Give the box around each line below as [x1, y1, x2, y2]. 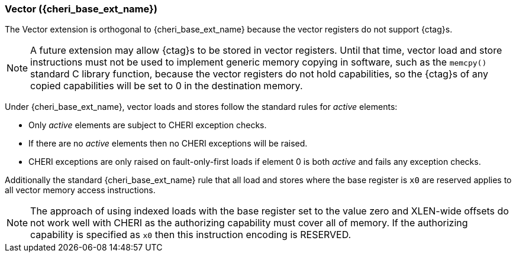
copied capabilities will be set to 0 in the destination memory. [30, 80, 303, 92]
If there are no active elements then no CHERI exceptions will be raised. [28, 138, 308, 149]
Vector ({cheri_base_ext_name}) [5, 3, 157, 15]
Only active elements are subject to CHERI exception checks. [28, 120, 267, 131]
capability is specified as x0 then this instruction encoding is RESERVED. [30, 229, 351, 241]
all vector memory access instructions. [5, 185, 156, 196]
